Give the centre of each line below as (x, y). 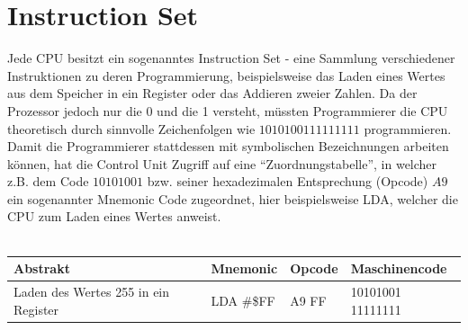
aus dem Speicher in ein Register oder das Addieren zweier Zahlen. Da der (212, 93)
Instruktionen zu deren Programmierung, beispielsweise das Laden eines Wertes (226, 75)
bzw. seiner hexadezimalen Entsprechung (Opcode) (288, 181)
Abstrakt (42, 268)
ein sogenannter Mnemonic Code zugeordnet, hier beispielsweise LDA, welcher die (233, 198)
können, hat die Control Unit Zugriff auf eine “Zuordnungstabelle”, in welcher (222, 163)
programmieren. (408, 128)
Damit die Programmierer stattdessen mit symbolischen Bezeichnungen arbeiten (228, 146)
